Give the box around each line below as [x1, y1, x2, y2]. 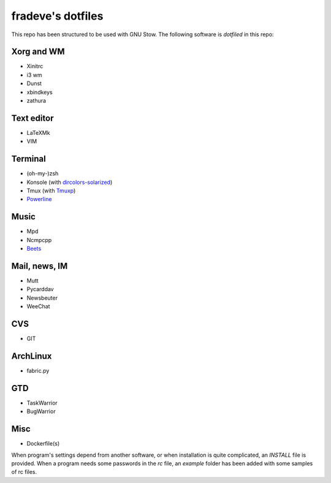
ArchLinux [11, 351, 52, 361]
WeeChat [26, 303, 50, 310]
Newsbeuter [26, 294, 58, 302]
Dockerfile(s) [26, 440, 60, 447]
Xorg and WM [11, 47, 65, 57]
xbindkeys [26, 88, 53, 96]
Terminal [11, 154, 46, 164]
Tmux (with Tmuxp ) [26, 187, 76, 194]
